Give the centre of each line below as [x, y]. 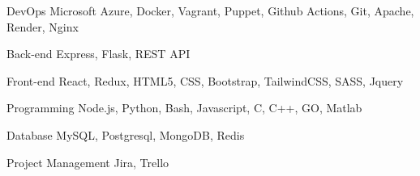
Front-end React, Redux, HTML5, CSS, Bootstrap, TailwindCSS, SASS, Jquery [205, 80]
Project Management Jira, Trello [88, 162]
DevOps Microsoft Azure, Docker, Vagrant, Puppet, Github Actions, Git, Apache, [210, 10]
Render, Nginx [43, 26]
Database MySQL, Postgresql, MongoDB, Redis [126, 134]
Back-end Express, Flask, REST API [99, 54]
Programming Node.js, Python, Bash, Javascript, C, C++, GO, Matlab [184, 108]
